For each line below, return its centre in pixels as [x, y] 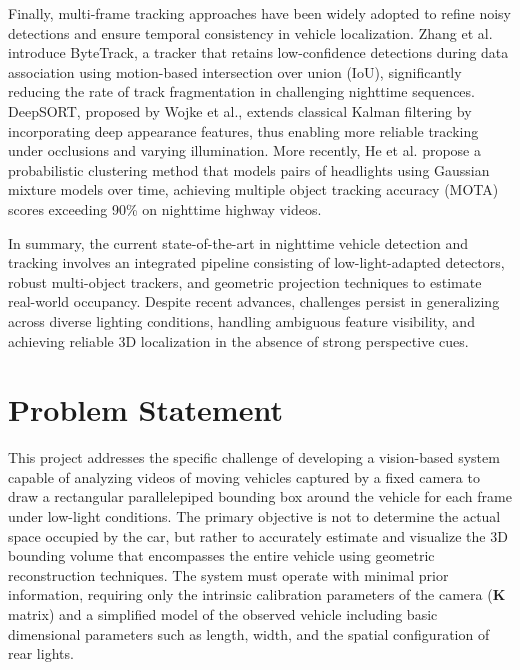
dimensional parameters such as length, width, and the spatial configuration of [249, 633]
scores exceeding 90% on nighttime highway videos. [165, 208]
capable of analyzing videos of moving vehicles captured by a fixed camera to [244, 476]
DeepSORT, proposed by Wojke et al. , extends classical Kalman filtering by [240, 110]
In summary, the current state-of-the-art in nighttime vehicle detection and [238, 242]
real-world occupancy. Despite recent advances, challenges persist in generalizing [254, 301]
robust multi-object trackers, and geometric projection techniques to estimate [245, 281]
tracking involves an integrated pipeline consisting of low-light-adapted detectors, [256, 262]
